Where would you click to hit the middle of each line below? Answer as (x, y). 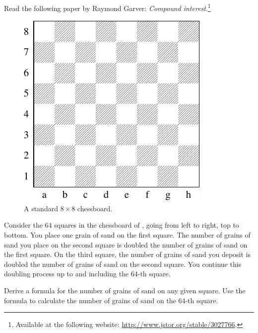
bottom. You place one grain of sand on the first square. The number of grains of (127, 235)
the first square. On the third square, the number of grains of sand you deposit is (128, 254)
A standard (41, 208)
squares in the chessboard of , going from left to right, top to (147, 225)
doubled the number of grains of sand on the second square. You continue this (123, 264)
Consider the (23, 225)
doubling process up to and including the (66, 274)
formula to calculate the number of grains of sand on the (90, 300)
